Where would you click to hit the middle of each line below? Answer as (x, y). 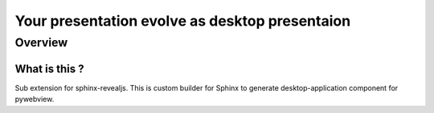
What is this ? (49, 69)
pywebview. (35, 99)
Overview (41, 42)
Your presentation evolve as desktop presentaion (183, 21)
